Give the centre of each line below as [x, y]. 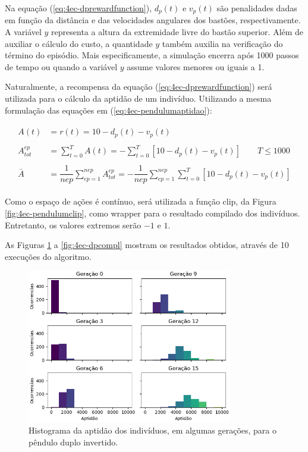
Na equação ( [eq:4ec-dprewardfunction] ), [78, 8]
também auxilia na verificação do [222, 43]
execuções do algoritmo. [48, 256]
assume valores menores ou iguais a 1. [196, 66]
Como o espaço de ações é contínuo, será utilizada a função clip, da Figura [141, 201]
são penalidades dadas [257, 8]
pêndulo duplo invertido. [73, 442]
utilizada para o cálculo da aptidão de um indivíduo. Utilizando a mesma [138, 98]
